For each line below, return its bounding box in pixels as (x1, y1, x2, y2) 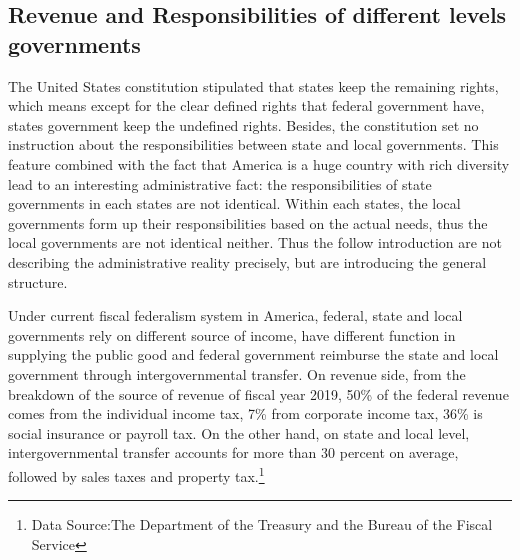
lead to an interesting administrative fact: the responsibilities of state (8, 173, 432, 194)
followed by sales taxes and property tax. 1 (8, 462, 265, 486)
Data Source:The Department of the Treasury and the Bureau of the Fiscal (31, 514, 493, 535)
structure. (8, 271, 68, 292)
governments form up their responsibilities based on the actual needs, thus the (8, 212, 488, 233)
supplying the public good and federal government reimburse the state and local (8, 344, 499, 365)
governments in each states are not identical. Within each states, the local (8, 193, 461, 214)
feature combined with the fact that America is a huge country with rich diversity (8, 153, 510, 174)
